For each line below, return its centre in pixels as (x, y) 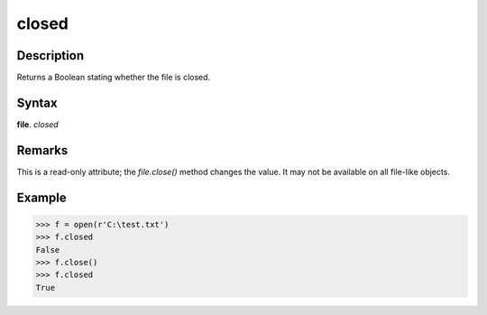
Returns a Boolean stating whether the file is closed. (114, 78)
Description (51, 56)
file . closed (37, 124)
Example (41, 197)
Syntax (37, 102)
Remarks (42, 150)
